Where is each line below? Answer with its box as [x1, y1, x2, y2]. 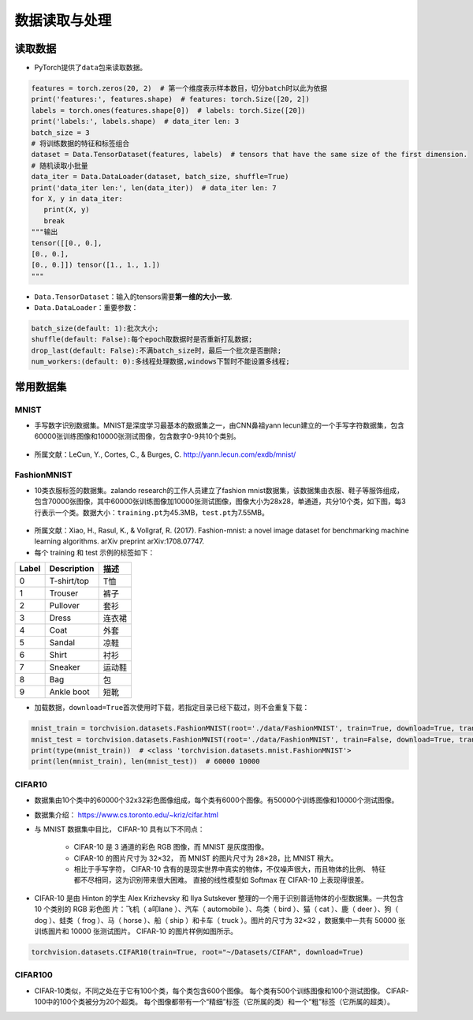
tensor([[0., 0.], [31, 238, 102, 248]
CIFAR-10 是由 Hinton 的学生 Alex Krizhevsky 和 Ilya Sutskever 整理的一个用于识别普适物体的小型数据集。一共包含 [34, 893, 404, 902]
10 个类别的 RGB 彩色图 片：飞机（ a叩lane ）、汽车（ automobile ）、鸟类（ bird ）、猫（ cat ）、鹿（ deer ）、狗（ [34, 904, 399, 914]
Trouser [49, 588, 79, 599]
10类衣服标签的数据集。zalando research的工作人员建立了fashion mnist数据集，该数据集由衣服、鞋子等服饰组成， [34, 485, 404, 495]
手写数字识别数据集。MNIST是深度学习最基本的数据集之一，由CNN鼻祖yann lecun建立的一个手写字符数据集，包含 [34, 420, 405, 430]
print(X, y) [43, 205, 90, 215]
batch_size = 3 [31, 128, 90, 137]
